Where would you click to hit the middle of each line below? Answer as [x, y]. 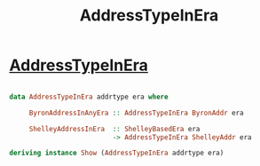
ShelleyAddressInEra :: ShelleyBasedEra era [114, 129]
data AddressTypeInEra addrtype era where [89, 97]
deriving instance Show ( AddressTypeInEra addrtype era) [117, 153]
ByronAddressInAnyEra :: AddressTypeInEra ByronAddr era [136, 113]
